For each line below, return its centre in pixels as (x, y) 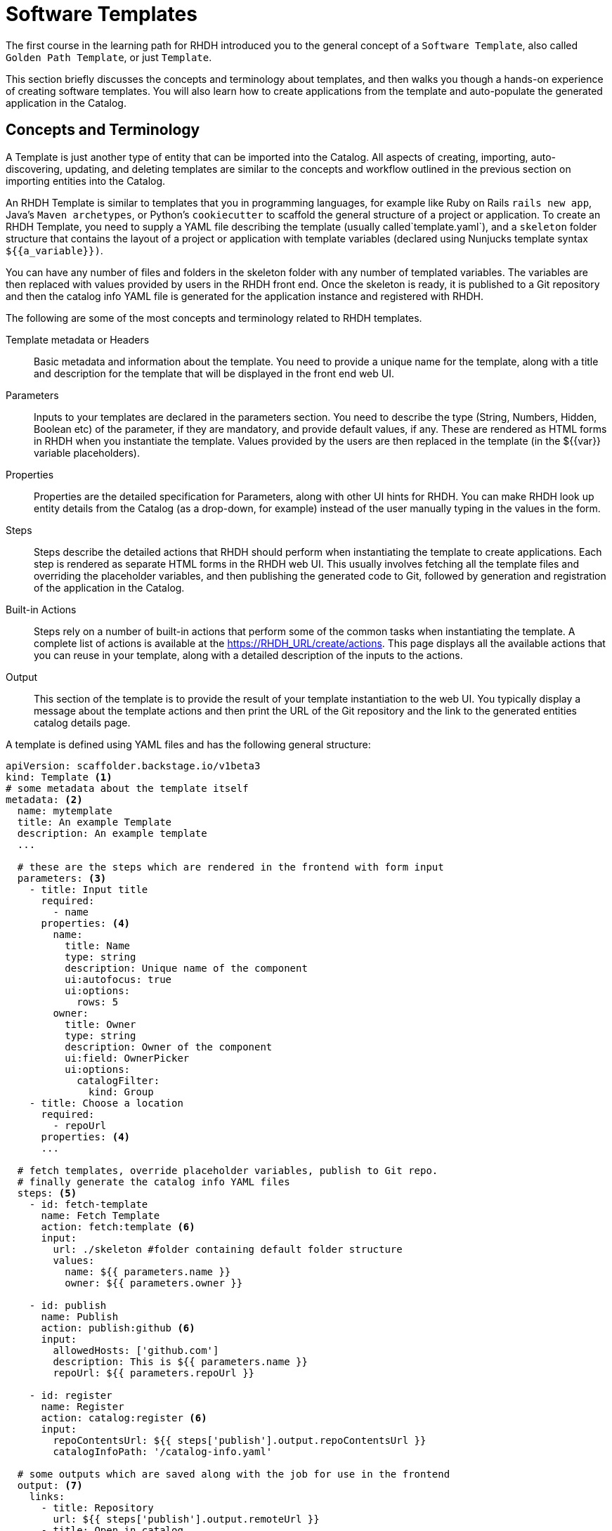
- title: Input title (89, 889)
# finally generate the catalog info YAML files (154, 1181)
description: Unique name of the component (186, 968)
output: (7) (50, 1485)
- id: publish (68, 1305)
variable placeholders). (87, 452)
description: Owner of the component (169, 1047)
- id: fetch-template (89, 1204)
